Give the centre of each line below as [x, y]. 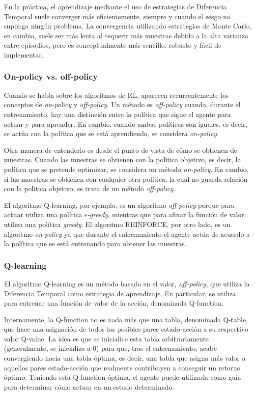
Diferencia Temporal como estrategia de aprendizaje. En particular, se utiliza [120, 293]
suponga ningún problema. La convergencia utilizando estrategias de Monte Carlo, [128, 26]
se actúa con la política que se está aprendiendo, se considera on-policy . [112, 133]
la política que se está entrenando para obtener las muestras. [95, 243]
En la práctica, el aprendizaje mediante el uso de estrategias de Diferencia [115, 6]
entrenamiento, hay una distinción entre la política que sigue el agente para [117, 114]
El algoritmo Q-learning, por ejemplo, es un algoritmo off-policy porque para [119, 205]
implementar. [24, 54]
